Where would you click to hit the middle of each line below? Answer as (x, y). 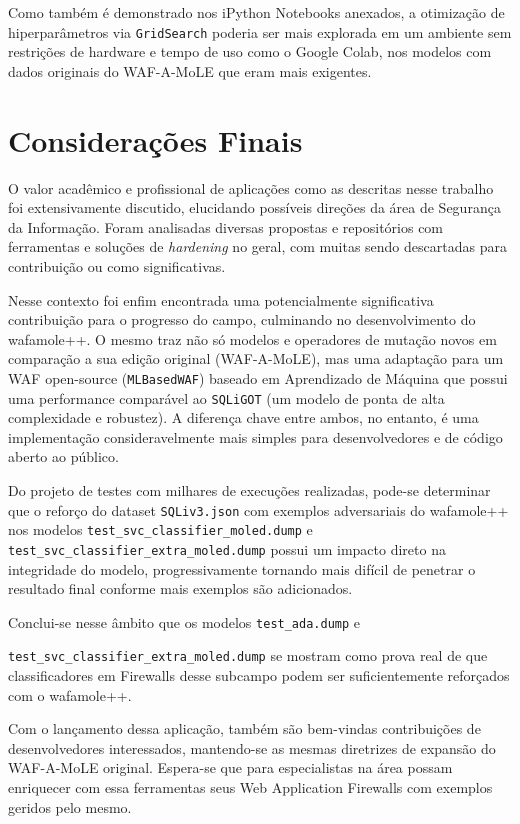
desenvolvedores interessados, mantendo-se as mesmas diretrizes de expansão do (252, 747)
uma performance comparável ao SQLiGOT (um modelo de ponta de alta (226, 397)
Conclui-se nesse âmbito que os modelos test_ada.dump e (184, 621)
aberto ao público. (63, 456)
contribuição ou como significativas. (117, 265)
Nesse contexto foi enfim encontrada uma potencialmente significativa (221, 299)
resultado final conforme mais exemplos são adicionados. (180, 588)
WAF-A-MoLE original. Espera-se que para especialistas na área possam (230, 767)
